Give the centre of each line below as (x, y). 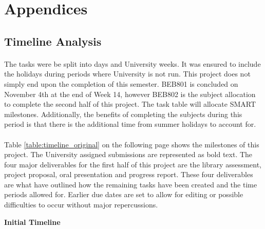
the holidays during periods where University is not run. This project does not (127, 74)
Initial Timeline (32, 222)
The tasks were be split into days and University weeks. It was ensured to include (132, 63)
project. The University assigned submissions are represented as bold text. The (128, 154)
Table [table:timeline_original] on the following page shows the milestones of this (132, 144)
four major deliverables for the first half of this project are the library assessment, (133, 164)
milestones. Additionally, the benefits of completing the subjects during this (123, 114)
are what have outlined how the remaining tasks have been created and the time (131, 184)
